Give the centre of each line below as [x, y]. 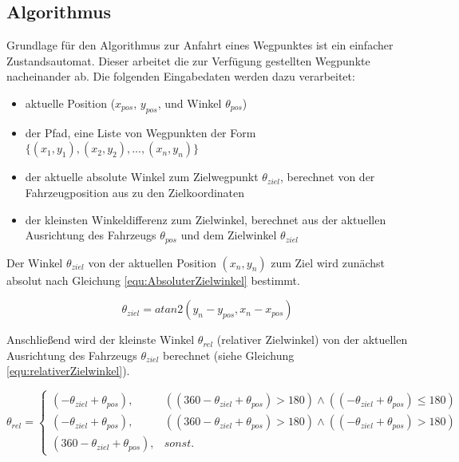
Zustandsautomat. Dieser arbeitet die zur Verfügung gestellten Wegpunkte [188, 60]
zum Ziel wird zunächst [328, 262]
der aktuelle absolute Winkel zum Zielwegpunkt [142, 177]
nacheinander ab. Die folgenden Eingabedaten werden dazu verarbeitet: [181, 76]
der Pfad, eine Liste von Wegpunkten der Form [140, 132]
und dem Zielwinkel [229, 235]
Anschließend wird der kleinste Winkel [101, 340]
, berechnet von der [328, 177]
